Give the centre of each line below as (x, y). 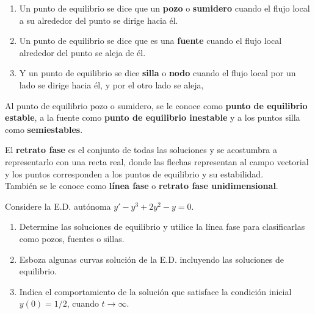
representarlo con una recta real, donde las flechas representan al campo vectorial (157, 161)
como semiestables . (44, 129)
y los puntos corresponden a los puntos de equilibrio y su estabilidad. (134, 173)
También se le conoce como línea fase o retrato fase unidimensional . (142, 186)
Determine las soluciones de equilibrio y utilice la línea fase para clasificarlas (162, 227)
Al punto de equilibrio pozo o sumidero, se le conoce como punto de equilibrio (156, 105)
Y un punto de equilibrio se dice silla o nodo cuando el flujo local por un (157, 73)
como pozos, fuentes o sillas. (72, 238)
